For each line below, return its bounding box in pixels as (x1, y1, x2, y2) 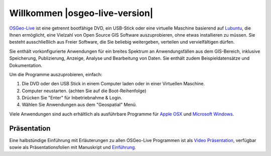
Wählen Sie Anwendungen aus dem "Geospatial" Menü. (22, 102, 138, 108)
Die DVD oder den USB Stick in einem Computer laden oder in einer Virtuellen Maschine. (22, 81, 205, 87)
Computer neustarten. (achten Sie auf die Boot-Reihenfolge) (22, 88, 147, 94)
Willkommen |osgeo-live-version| (9, 8, 154, 19)
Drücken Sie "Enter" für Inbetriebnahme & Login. (22, 95, 122, 101)
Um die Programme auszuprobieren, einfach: (9, 71, 102, 77)
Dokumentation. (9, 62, 43, 68)
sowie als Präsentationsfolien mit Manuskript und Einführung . (9, 144, 137, 150)
